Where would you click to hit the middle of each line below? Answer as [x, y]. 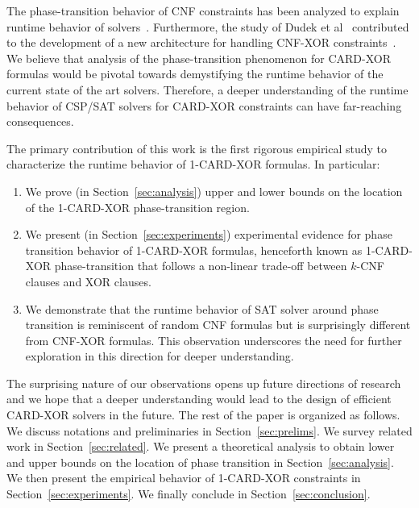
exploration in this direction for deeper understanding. [160, 356]
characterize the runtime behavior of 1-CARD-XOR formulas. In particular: [193, 164]
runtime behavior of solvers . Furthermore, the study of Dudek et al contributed [208, 26]
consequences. [40, 121]
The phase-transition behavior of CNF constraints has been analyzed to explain [203, 10]
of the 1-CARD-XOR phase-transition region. [137, 207]
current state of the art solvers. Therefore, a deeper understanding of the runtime [207, 89]
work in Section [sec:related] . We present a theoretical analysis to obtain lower [201, 446]
